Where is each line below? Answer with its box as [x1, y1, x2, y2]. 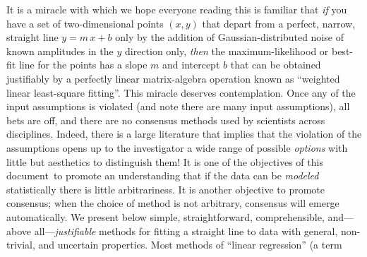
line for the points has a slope [18, 57, 148, 72]
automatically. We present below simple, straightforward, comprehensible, [6, 209, 325, 224]
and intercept [162, 57, 220, 72]
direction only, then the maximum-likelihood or [124, 43, 329, 58]
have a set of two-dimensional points [6, 16, 164, 30]
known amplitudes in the [6, 43, 114, 58]
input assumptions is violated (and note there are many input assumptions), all [6, 99, 350, 114]
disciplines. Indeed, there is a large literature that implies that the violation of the [6, 126, 362, 141]
